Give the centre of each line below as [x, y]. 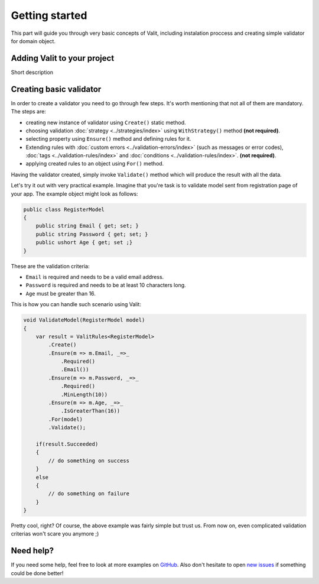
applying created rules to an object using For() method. [95, 164]
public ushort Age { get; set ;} [84, 243]
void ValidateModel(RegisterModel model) [84, 320]
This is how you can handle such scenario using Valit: [76, 304]
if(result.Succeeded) [67, 444]
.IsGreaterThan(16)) [90, 411]
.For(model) [65, 419]
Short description [32, 72]
